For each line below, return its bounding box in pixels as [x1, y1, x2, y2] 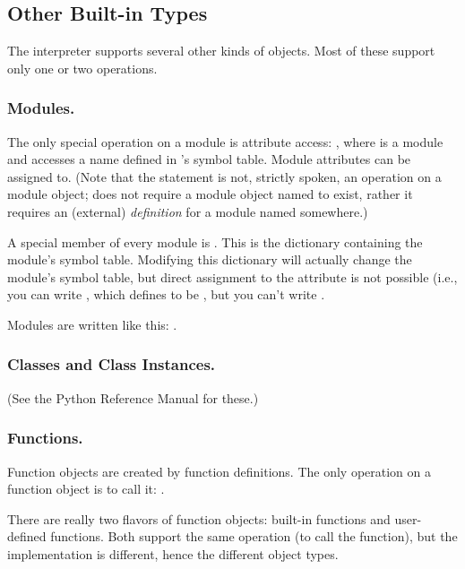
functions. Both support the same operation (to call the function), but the [50, 527, 458, 546]
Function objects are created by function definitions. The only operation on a [7, 461, 432, 480]
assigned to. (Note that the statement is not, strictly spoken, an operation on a [7, 167, 442, 185]
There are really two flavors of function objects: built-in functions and [7, 509, 391, 528]
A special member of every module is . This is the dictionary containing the [7, 232, 423, 251]
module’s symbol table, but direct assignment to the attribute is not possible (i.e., [7, 267, 458, 286]
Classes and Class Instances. [7, 353, 216, 375]
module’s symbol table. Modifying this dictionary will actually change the [7, 250, 412, 269]
